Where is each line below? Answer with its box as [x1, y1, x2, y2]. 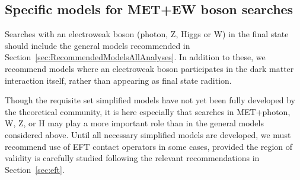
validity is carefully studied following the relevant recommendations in [5, 152, 260, 164]
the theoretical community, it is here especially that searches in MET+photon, [5, 105, 291, 117]
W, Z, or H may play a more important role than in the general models [5, 117, 264, 129]
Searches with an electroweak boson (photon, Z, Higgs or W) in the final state [5, 28, 289, 40]
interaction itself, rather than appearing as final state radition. [5, 74, 232, 86]
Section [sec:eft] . [5, 163, 65, 175]
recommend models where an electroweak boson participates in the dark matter [5, 62, 294, 74]
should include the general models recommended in [5, 39, 190, 51]
